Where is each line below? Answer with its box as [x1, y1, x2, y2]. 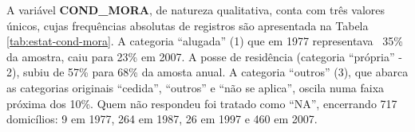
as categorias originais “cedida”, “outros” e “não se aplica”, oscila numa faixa [6, 79, 385, 95]
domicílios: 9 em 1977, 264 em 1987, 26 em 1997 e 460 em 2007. [6, 111, 318, 127]
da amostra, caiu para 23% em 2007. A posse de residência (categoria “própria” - [6, 48, 402, 64]
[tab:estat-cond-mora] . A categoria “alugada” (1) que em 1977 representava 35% [6, 33, 403, 49]
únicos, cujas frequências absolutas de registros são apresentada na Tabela [6, 17, 369, 33]
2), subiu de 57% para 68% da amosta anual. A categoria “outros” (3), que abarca [6, 64, 409, 80]
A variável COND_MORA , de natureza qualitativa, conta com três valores [6, 2, 385, 17]
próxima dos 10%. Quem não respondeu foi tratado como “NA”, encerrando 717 [6, 95, 397, 111]
